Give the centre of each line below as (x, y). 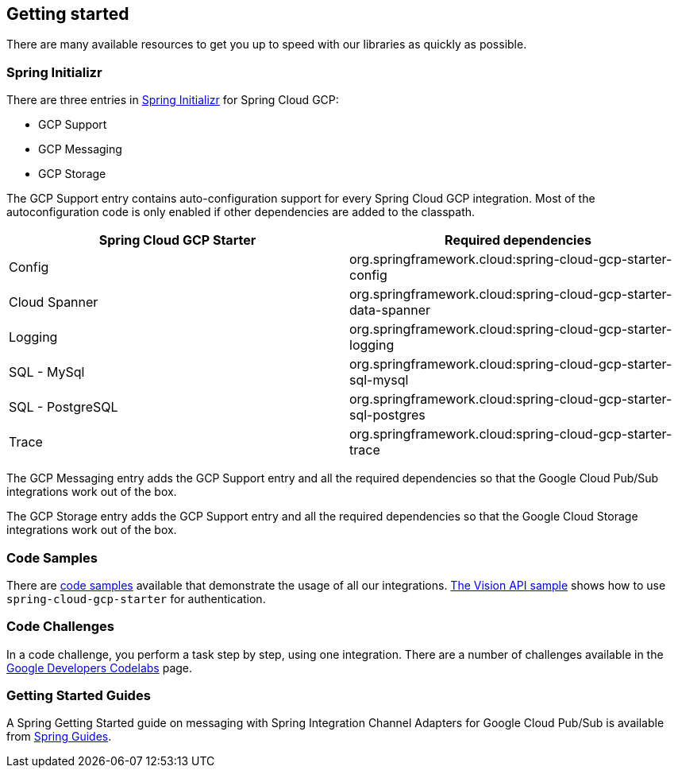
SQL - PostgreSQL (64, 407)
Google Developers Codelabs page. (100, 668)
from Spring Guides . (59, 737)
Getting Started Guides (79, 696)
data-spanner (390, 310)
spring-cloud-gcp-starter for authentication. (136, 598)
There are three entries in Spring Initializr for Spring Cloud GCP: (173, 100)
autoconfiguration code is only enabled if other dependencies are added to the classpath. (241, 212)
